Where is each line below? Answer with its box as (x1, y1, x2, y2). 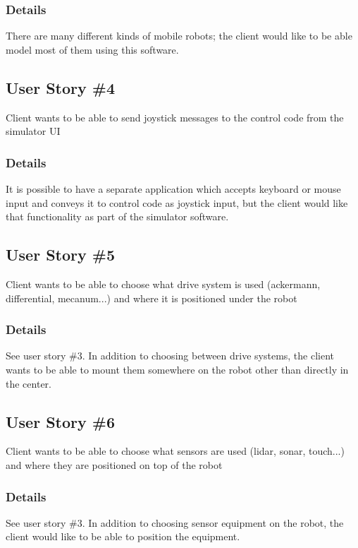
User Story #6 (6, 410, 116, 432)
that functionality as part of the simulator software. (6, 209, 229, 224)
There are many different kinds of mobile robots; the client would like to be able (6, 28, 352, 43)
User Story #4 (6, 76, 116, 98)
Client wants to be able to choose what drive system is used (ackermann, (6, 277, 321, 291)
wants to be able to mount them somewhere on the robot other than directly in (6, 362, 349, 376)
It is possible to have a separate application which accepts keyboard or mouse (6, 181, 341, 196)
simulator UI (6, 124, 61, 138)
